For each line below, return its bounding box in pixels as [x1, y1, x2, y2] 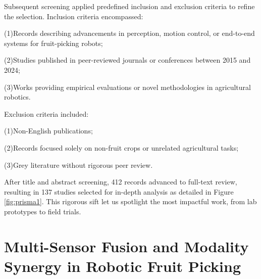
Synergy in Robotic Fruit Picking [4, 255, 241, 276]
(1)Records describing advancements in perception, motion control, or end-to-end [4, 28, 255, 38]
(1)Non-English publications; [4, 125, 93, 136]
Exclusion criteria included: [4, 108, 89, 119]
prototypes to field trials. [4, 206, 81, 216]
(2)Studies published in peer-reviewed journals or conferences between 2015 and [4, 55, 251, 65]
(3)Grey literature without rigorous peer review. [4, 159, 153, 170]
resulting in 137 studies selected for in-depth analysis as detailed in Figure [4, 186, 234, 197]
